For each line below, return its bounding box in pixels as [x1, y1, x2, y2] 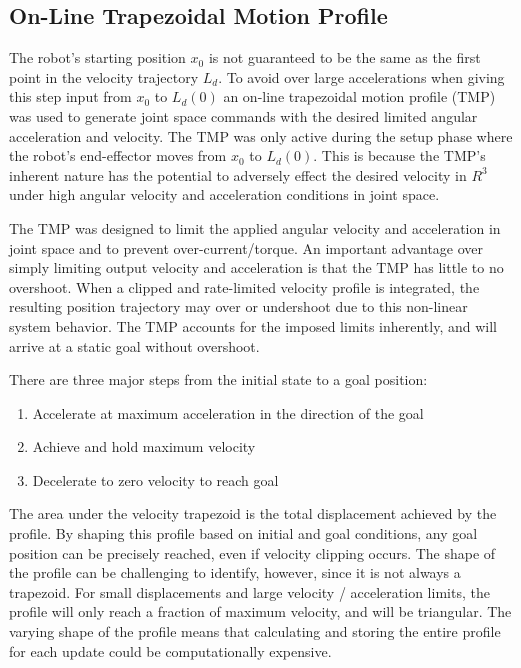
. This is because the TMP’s [313, 145, 486, 166]
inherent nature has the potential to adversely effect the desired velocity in [9, 164, 467, 185]
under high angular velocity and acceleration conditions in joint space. [9, 184, 440, 205]
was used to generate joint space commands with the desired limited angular [9, 105, 478, 126]
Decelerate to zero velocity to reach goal [32, 469, 279, 490]
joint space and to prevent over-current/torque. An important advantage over [9, 237, 484, 258]
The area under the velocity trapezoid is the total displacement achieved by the [9, 503, 497, 524]
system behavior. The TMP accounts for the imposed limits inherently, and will [9, 315, 497, 336]
